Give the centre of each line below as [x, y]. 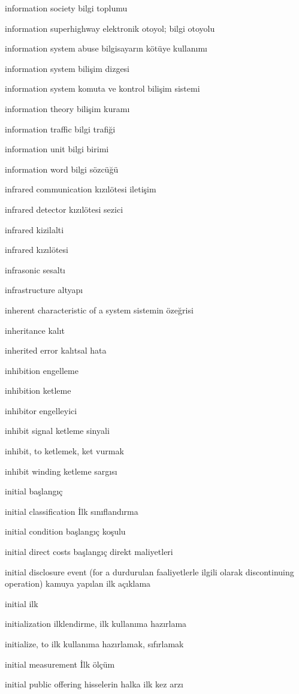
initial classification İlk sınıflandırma [72, 511]
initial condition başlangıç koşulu [65, 531]
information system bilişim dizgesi [67, 68]
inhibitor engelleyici [41, 410]
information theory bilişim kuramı [67, 108]
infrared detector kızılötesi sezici [64, 209]
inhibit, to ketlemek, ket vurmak [64, 451]
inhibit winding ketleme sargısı [61, 471]
